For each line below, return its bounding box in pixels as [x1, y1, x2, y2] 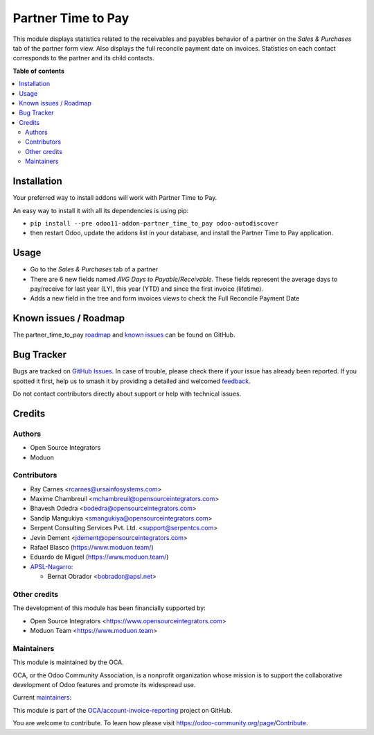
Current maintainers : [12, 693, 72, 702]
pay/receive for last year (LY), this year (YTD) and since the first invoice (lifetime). [30, 285, 263, 293]
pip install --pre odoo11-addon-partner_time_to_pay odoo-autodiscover [30, 219, 279, 227]
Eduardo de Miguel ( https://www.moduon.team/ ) [30, 552, 169, 561]
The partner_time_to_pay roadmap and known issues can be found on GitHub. [12, 330, 235, 339]
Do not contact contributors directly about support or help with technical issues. [12, 389, 242, 398]
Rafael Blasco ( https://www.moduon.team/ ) [30, 543, 154, 552]
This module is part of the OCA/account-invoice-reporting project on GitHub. [12, 706, 233, 714]
